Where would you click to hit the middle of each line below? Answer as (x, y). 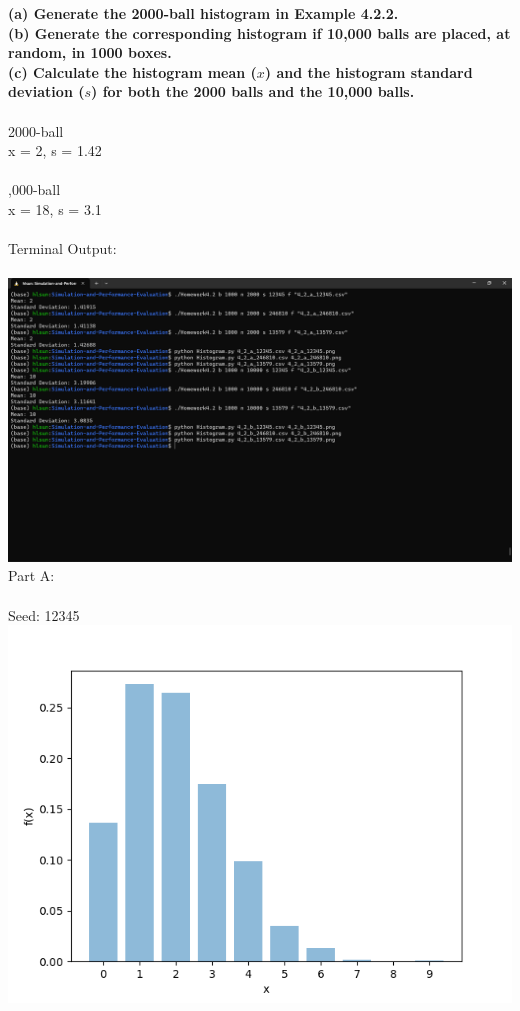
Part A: (31, 575)
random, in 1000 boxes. (90, 52)
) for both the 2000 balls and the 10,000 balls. (253, 91)
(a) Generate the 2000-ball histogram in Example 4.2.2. (203, 13)
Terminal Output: (62, 248)
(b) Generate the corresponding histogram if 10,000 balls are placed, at (259, 32)
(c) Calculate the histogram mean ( (132, 71)
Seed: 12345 (44, 614)
